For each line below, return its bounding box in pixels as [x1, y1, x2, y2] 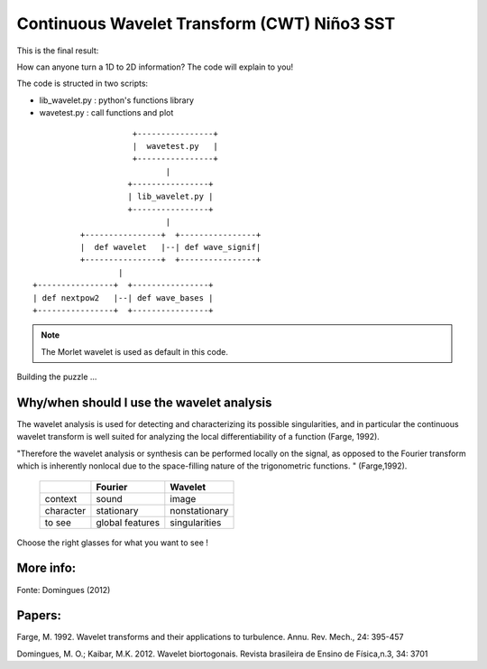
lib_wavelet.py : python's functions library [39, 95, 194, 106]
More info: [16, 561, 77, 576]
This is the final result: [16, 45, 99, 56]
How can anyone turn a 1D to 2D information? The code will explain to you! [16, 61, 294, 72]
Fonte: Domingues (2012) [16, 584, 111, 595]
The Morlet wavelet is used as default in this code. [41, 346, 229, 357]
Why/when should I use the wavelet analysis [16, 395, 272, 410]
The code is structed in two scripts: [16, 78, 149, 89]
